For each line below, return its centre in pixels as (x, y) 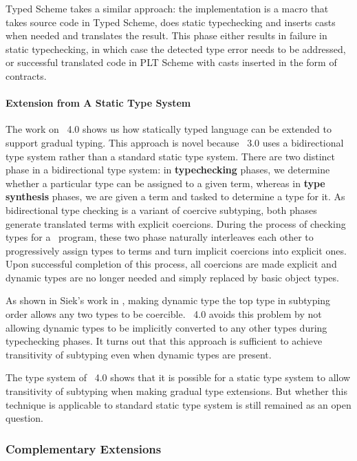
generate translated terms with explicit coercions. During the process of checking (176, 223)
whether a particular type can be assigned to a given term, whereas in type (165, 183)
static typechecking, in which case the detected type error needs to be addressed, (176, 49)
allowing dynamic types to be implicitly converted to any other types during (166, 327)
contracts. (26, 75)
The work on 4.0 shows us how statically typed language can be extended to (169, 129)
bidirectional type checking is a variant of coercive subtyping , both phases (161, 210)
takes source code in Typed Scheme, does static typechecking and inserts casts (171, 22)
